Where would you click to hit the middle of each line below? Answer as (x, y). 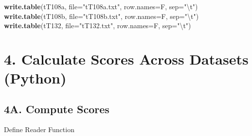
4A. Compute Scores (57, 109)
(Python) (35, 78)
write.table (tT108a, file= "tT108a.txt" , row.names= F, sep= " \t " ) (101, 6)
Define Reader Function (39, 129)
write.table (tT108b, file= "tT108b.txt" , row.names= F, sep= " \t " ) (101, 16)
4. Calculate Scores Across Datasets (126, 59)
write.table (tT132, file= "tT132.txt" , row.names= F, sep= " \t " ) (98, 25)
